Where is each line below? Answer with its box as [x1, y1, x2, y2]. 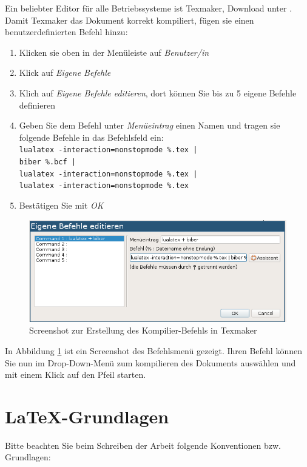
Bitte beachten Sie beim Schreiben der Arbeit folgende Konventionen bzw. [5, 438, 281, 451]
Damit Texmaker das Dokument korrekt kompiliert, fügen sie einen [5, 13, 254, 26]
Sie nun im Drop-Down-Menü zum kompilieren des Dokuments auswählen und [5, 356, 296, 369]
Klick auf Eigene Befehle [19, 66, 111, 79]
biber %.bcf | [19, 158, 76, 166]
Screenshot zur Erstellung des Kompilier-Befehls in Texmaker [29, 324, 257, 337]
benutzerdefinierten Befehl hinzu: [5, 25, 128, 38]
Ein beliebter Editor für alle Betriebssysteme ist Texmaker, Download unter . [5, 2, 292, 14]
